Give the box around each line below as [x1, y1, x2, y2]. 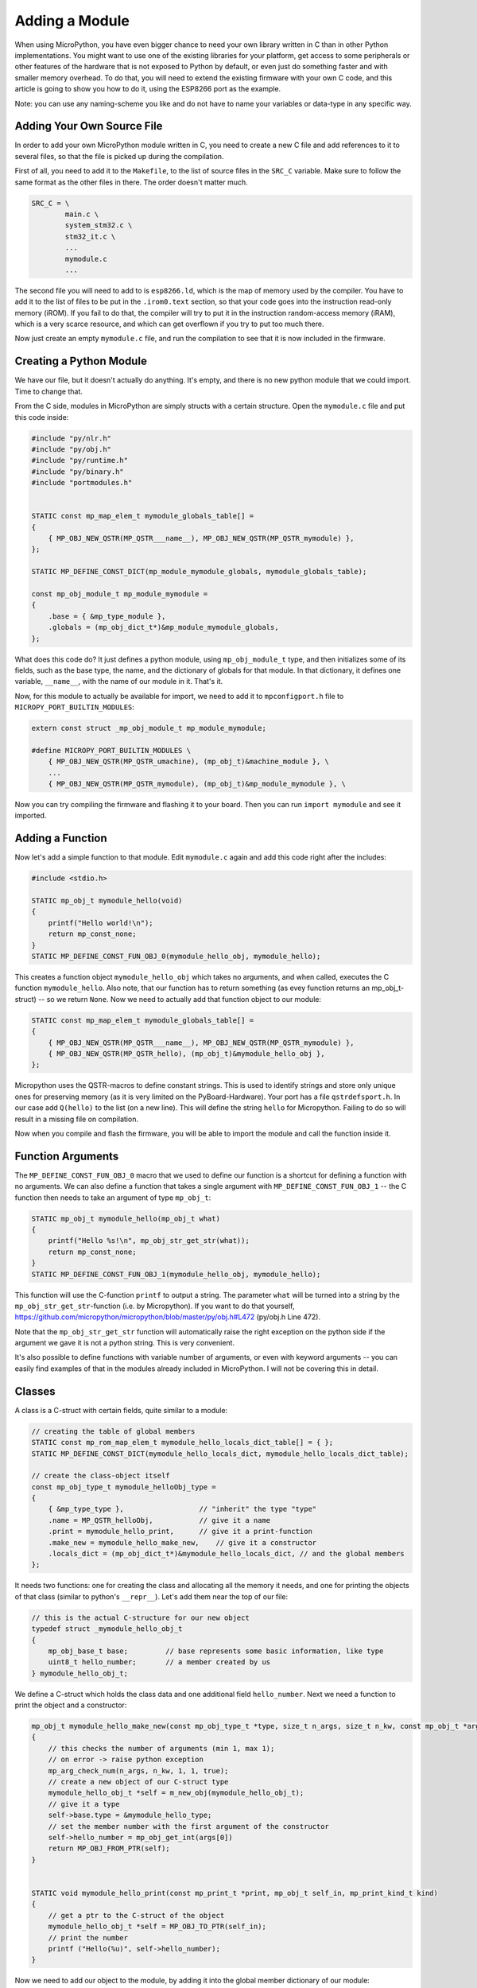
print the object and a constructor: [14, 1700, 127, 1710]
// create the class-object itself [31, 1471, 170, 1481]
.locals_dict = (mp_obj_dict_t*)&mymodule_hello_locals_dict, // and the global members [48, 1549, 405, 1559]
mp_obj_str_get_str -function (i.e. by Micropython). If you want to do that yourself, [14, 1301, 295, 1310]
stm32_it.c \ [64, 231, 116, 241]
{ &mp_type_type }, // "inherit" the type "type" [48, 1505, 317, 1514]
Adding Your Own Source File [14, 119, 163, 133]
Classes [14, 1384, 56, 1398]
